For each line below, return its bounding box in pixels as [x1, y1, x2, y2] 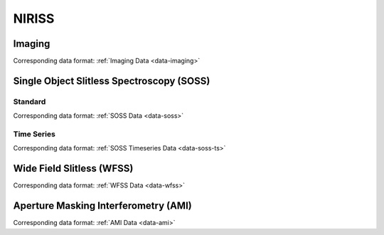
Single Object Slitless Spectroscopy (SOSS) [13, 75, 210, 87]
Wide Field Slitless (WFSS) [13, 163, 134, 175]
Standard [13, 97, 46, 106]
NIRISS [13, 11, 55, 26]
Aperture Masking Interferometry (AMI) [13, 200, 192, 212]
